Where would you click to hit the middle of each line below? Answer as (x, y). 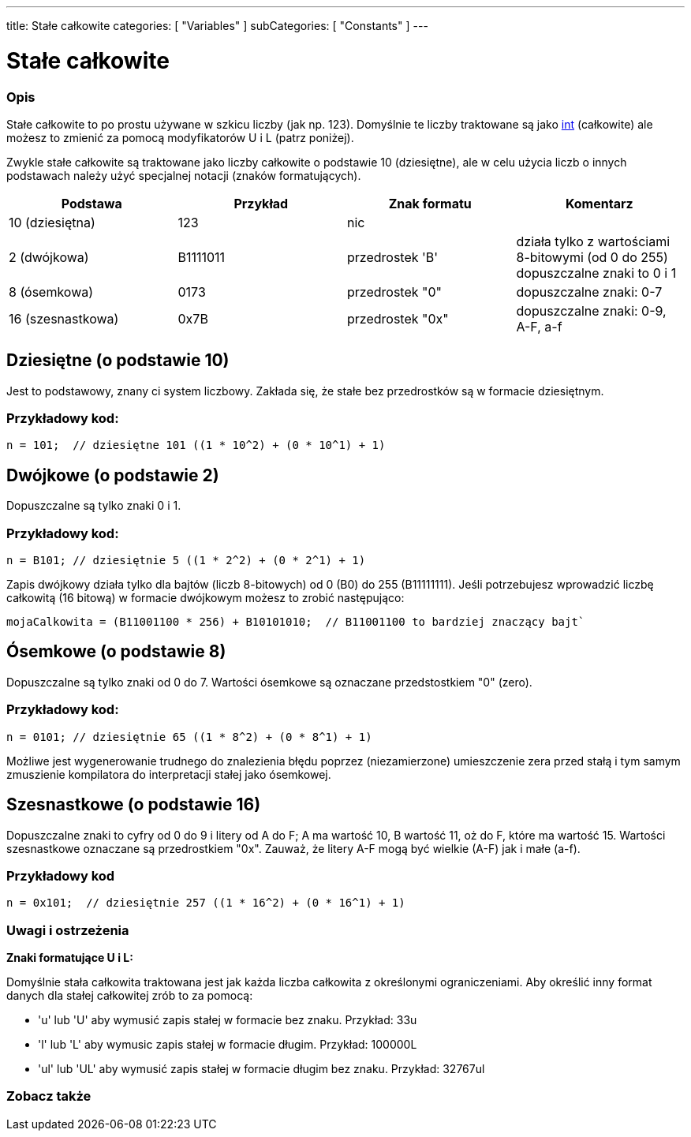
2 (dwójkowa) (49, 257)
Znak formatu (430, 203)
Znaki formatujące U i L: (70, 957)
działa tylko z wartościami (593, 241)
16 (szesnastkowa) (64, 318)
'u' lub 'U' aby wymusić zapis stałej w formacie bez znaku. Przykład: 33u (228, 1020)
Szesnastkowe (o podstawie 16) (134, 805)
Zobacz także (49, 1096)
